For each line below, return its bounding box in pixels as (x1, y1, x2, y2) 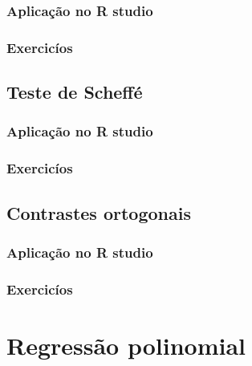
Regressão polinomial (6, 328, 246, 361)
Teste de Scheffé (6, 79, 143, 104)
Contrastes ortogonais (6, 200, 191, 225)
